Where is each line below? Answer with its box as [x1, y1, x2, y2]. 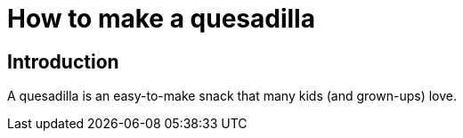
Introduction [7, 50, 119, 73]
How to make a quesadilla [7, 4, 315, 34]
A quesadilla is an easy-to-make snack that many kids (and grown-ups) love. [7, 88, 457, 104]
